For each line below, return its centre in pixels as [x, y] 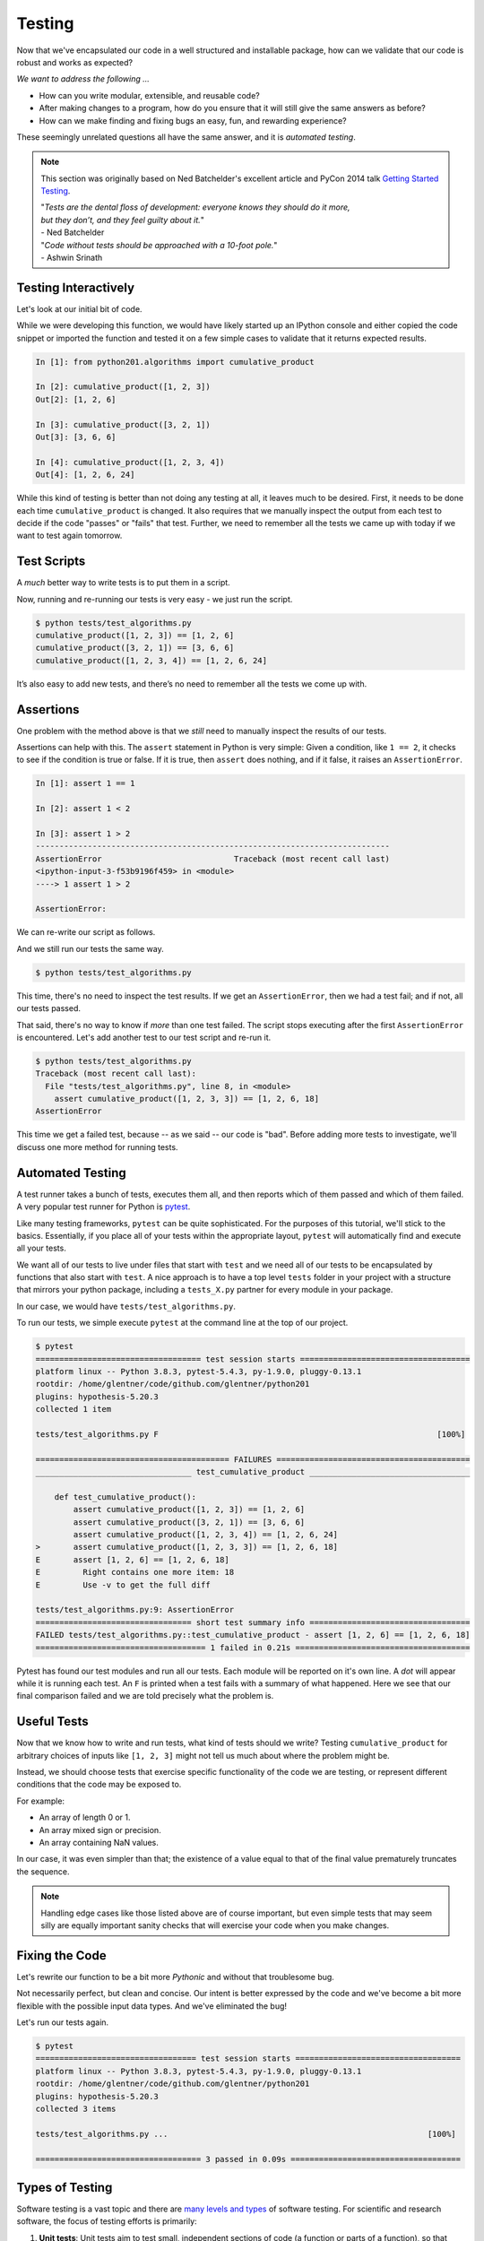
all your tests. [41, 1248]
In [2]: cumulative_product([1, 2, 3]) [123, 387]
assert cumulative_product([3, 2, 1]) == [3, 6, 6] [189, 1522]
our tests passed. [48, 1008]
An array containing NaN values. [99, 1843]
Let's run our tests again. [63, 2022]
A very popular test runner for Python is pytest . [104, 1207]
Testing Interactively [75, 287]
